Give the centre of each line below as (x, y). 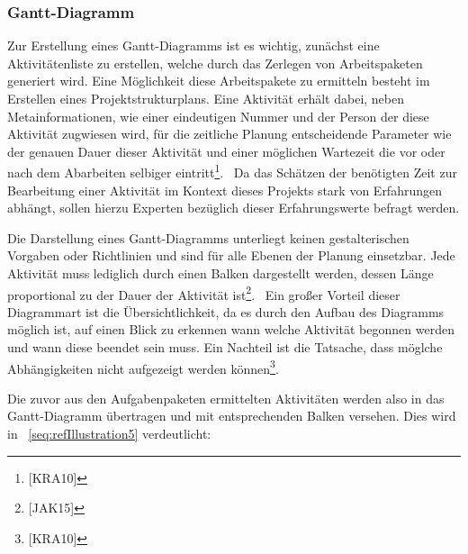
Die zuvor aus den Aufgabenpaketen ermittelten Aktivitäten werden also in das (226, 398)
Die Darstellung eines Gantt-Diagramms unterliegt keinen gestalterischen (208, 237)
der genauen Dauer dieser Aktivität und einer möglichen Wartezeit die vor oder (226, 151)
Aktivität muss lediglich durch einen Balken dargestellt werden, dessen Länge (220, 273)
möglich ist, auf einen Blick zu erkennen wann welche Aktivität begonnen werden (231, 329)
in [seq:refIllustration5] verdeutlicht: (109, 434)
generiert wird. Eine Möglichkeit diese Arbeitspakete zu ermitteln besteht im (219, 81)
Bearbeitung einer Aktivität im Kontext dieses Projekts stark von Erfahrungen (225, 190)
